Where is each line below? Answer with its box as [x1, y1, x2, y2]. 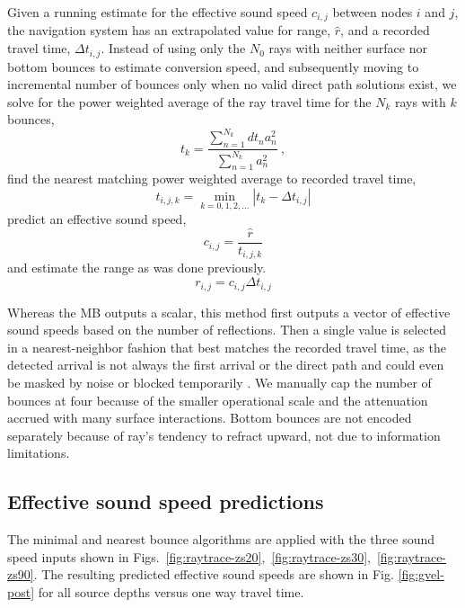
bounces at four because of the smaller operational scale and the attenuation [7, 390, 428, 409]
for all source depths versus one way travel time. [38, 582, 304, 601]
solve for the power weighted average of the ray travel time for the [7, 92, 372, 111]
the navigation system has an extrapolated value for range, [7, 21, 331, 40]
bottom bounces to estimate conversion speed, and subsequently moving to [7, 57, 419, 76]
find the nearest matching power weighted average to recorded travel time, [7, 169, 417, 188]
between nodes [332, 3, 413, 21]
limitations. [7, 443, 70, 462]
